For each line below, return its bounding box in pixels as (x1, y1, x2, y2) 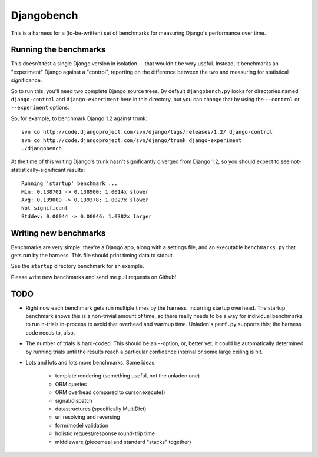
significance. (11, 77, 42, 84)
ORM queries (55, 380, 87, 388)
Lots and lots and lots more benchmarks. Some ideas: (25, 359, 156, 366)
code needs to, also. (25, 329, 75, 336)
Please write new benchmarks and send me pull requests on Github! (11, 273, 177, 280)
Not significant (21, 205, 68, 211)
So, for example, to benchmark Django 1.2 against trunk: (11, 115, 147, 122)
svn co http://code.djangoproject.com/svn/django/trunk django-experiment (21, 137, 242, 144)
